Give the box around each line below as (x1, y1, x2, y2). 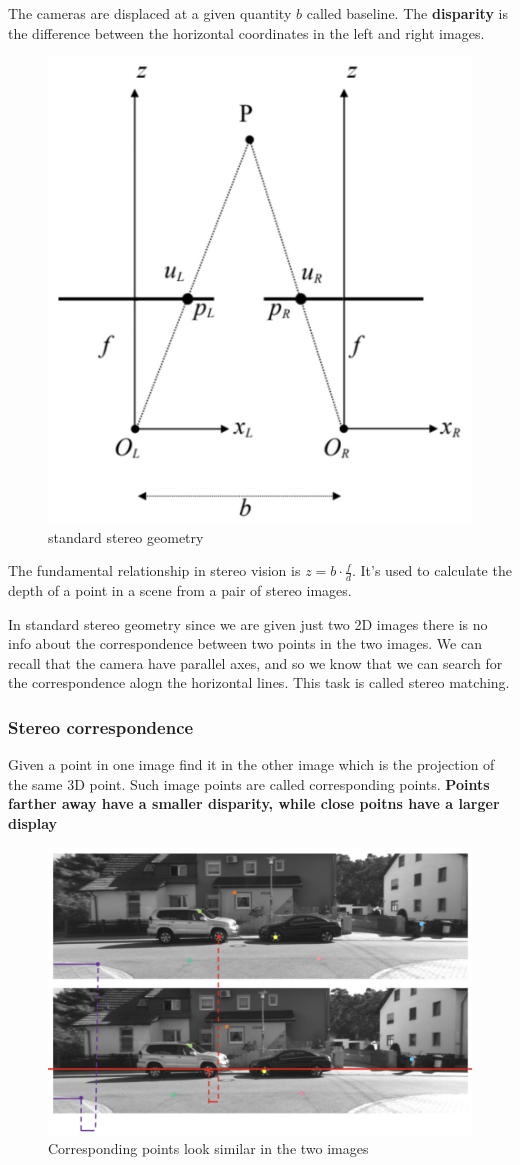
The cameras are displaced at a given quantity (8, 3, 292, 23)
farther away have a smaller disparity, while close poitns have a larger (8, 793, 500, 814)
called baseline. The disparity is (306, 3, 508, 23)
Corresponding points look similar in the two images (48, 1138, 369, 1159)
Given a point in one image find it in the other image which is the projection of (8, 754, 495, 775)
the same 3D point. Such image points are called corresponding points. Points (8, 773, 490, 794)
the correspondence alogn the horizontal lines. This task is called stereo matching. (8, 672, 510, 693)
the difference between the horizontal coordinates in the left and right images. (8, 22, 485, 43)
